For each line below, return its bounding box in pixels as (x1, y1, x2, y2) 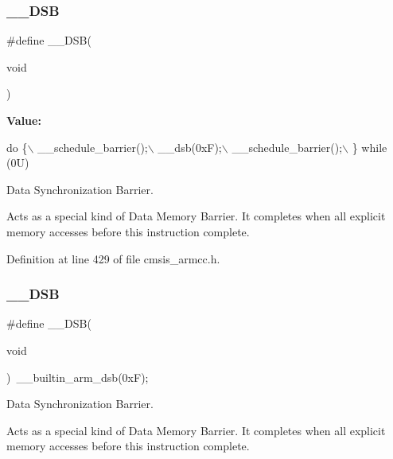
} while (352, 138, 387, 155)
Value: (6, 112, 41, 128)
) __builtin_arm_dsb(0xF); (6, 368, 149, 385)
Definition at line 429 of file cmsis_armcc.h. (6, 250, 220, 266)
